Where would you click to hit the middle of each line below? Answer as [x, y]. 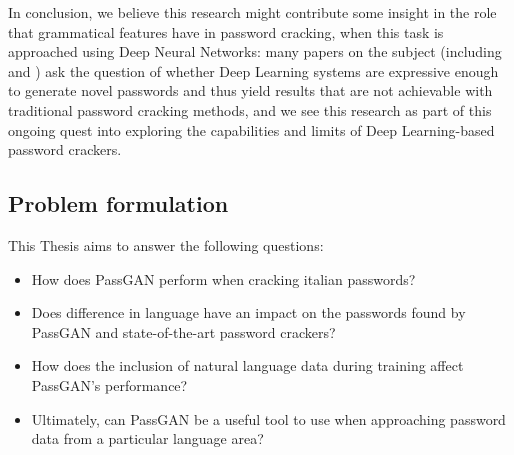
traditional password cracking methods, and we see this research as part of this [250, 109]
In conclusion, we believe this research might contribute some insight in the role [252, 12]
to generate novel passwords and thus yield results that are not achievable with [250, 90]
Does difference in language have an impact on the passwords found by [248, 312]
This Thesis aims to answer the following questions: [166, 244]
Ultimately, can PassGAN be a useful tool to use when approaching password [268, 418]
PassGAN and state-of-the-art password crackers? [183, 331]
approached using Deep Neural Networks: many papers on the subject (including [255, 51]
